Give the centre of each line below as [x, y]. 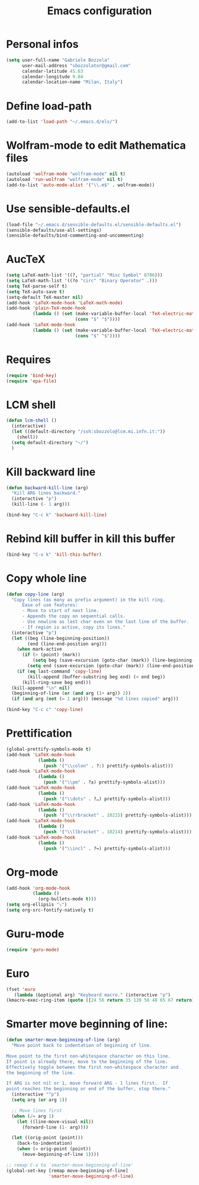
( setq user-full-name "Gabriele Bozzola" [58, 60]
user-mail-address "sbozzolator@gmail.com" [76, 66]
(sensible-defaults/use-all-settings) [54, 230]
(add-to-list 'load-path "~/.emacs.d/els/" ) [62, 122]
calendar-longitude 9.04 [52, 77]
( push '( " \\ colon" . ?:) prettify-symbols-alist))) [108, 766]
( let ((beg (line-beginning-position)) [61, 638]
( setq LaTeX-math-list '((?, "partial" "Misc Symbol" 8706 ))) [84, 275]
